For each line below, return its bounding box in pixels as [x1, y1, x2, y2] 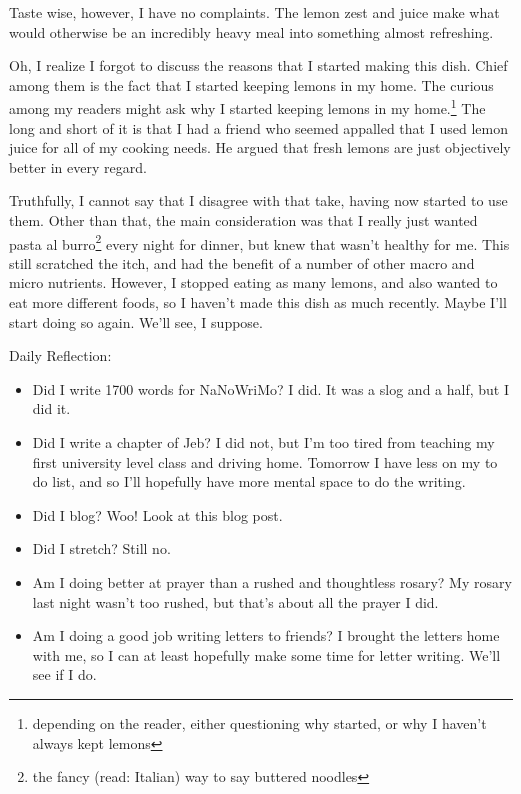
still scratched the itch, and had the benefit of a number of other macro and [9, 252, 475, 273]
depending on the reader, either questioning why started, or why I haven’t [32, 712, 487, 733]
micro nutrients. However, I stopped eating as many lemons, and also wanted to [9, 272, 498, 293]
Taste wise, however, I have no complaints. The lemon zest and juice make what [9, 2, 500, 22]
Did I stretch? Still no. [32, 538, 171, 559]
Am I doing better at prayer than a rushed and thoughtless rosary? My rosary [32, 571, 512, 592]
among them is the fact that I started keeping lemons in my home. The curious [9, 74, 494, 95]
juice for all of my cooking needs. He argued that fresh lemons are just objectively [9, 137, 511, 158]
